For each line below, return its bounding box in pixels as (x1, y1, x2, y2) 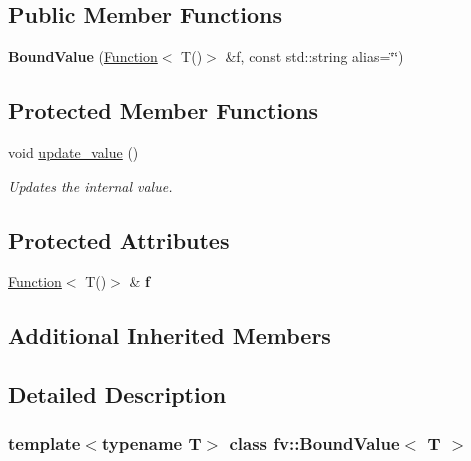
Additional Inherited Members (8, 320, 331, 351)
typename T (101, 431, 202, 456)
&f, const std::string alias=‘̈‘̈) (225, 46, 404, 67)
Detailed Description (8, 379, 227, 410)
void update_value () (8, 142, 139, 162)
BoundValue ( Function (8, 46, 158, 67)
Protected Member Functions (8, 95, 319, 126)
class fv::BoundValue (229, 431, 400, 456)
